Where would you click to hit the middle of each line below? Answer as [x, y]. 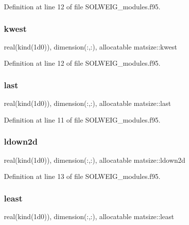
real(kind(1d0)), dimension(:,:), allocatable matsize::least [89, 216]
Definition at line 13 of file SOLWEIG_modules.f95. [82, 176]
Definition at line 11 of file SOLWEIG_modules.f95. [82, 119]
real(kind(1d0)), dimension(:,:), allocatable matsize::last [88, 103]
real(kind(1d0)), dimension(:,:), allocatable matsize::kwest [91, 46]
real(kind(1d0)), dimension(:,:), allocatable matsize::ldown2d [95, 160]
